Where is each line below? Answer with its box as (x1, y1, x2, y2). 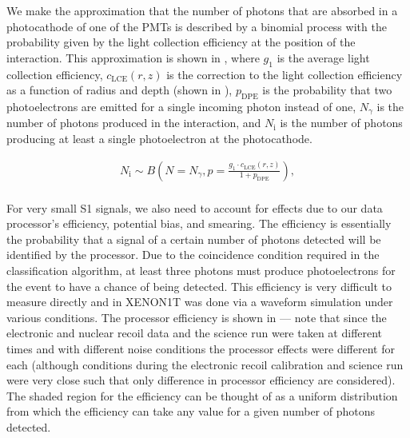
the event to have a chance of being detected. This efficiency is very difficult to (6, 277, 392, 294)
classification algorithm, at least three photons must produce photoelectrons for (6, 262, 396, 279)
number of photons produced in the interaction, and (6, 114, 261, 131)
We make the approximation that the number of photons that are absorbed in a (6, 2, 398, 18)
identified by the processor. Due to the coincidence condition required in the (6, 246, 380, 263)
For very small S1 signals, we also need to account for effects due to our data (6, 199, 383, 216)
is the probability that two (262, 82, 392, 98)
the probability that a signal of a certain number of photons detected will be (6, 230, 381, 247)
